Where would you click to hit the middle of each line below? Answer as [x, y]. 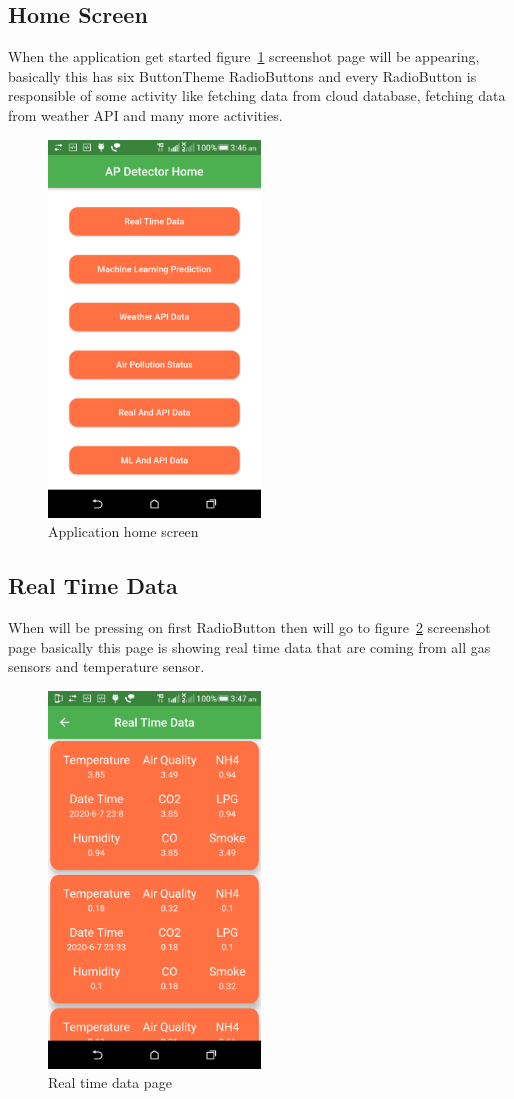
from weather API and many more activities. [145, 114]
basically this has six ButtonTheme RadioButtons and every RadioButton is [242, 75]
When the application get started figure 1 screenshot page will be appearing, [244, 56]
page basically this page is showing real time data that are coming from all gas [249, 646]
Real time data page [110, 1082]
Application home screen [123, 531]
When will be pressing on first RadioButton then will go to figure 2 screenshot [249, 626]
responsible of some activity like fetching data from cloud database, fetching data [257, 95]
